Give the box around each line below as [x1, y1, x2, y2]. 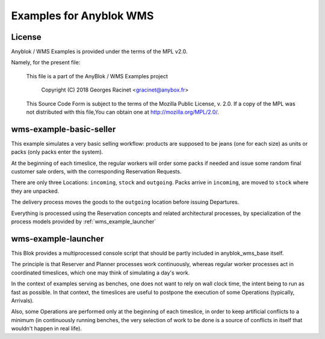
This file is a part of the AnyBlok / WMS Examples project [26, 72, 169, 79]
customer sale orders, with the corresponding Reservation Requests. [11, 168, 182, 175]
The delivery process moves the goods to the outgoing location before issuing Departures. [11, 199, 240, 206]
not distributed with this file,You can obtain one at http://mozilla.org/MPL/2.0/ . [26, 108, 219, 116]
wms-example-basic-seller [11, 124, 116, 134]
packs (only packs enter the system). [11, 148, 104, 156]
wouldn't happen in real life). [11, 325, 82, 332]
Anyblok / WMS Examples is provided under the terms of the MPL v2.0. [11, 48, 188, 55]
